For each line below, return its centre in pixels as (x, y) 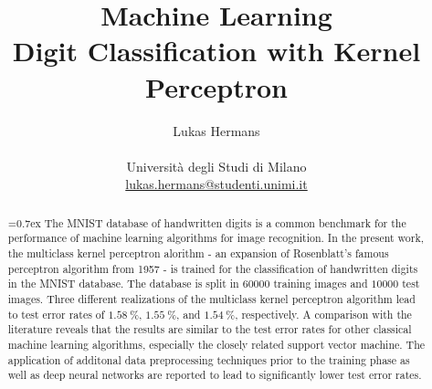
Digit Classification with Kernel (216, 51)
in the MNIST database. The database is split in (123, 284)
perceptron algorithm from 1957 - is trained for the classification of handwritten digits (213, 268)
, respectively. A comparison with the (323, 314)
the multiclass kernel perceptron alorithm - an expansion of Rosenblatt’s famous (198, 252)
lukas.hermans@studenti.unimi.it (216, 184)
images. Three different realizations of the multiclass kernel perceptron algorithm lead (211, 298)
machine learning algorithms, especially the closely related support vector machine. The (216, 344)
